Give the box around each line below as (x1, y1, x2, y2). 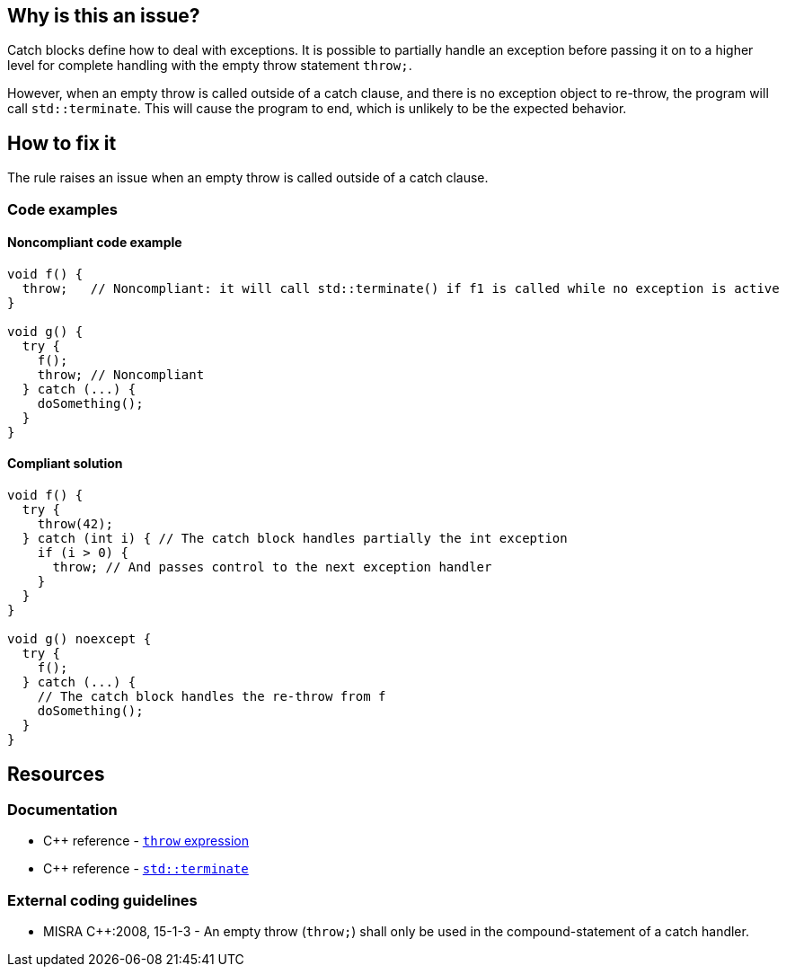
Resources (7, 762, 105, 785)
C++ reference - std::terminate (43, 861, 249, 877)
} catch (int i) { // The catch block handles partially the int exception (22, 531, 568, 546)
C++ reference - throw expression (43, 833, 249, 849)
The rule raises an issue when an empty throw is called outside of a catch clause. (7, 170, 489, 186)
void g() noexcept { (7, 632, 152, 647)
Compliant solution (7, 456, 123, 472)
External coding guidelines (7, 890, 198, 909)
